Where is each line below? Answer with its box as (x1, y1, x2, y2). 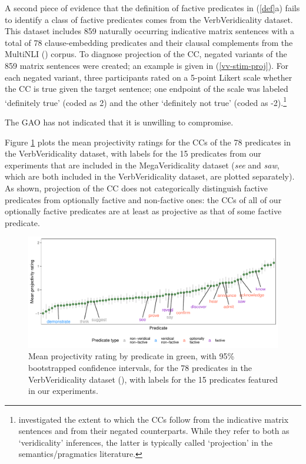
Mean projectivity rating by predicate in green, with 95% (28, 350, 235, 362)
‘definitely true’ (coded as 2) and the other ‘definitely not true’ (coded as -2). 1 (5, 94, 287, 108)
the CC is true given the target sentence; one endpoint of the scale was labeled (5, 82, 288, 95)
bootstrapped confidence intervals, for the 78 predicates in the (28, 361, 252, 373)
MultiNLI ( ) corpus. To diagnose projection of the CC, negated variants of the (5, 48, 287, 60)
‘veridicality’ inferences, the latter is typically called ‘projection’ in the (18, 436, 273, 448)
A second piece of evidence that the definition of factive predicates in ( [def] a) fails (5, 2, 300, 14)
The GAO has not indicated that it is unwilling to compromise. (5, 116, 234, 128)
